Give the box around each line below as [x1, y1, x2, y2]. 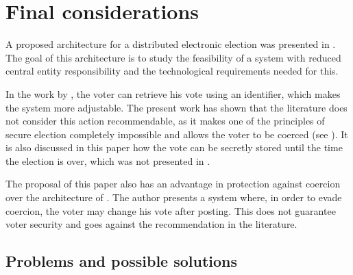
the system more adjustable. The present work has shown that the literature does [5, 100, 348, 114]
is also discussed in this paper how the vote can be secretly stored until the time [5, 140, 343, 155]
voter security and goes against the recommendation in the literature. [5, 217, 297, 231]
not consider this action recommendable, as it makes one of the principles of [5, 114, 325, 128]
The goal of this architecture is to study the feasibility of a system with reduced [5, 50, 341, 64]
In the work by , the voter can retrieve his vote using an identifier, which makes [5, 86, 341, 101]
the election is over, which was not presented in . [5, 153, 210, 168]
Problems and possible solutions [5, 250, 238, 272]
